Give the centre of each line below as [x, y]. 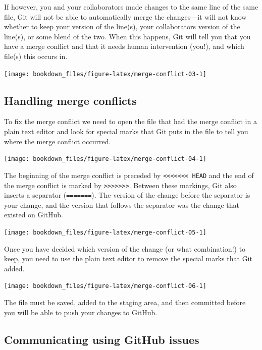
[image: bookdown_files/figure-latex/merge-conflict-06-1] [105, 286]
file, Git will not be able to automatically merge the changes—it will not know [125, 16]
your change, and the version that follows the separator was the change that [122, 205]
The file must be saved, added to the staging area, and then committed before [125, 302]
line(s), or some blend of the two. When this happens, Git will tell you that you [127, 36]
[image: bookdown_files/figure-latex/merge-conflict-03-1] [105, 74]
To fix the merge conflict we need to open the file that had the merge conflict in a [130, 121]
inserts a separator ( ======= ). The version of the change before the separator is [127, 195]
